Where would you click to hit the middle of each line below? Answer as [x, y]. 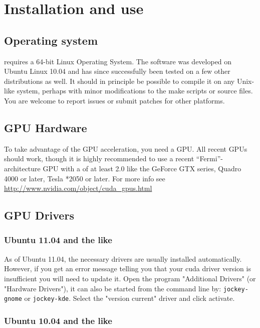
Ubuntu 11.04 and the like [58, 240]
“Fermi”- [209, 158]
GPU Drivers [39, 215]
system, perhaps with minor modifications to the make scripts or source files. [135, 91]
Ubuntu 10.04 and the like [58, 320]
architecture [22, 168]
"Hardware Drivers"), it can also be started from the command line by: [113, 288]
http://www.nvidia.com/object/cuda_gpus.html [78, 188]
